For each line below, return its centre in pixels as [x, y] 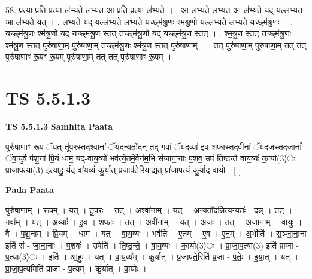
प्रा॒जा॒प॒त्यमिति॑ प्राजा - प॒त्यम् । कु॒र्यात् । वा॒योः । [76, 269]
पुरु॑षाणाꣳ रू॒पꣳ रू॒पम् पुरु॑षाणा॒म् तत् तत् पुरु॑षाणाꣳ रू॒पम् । [89, 56]
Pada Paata [30, 190]
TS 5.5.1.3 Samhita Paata [59, 126]
